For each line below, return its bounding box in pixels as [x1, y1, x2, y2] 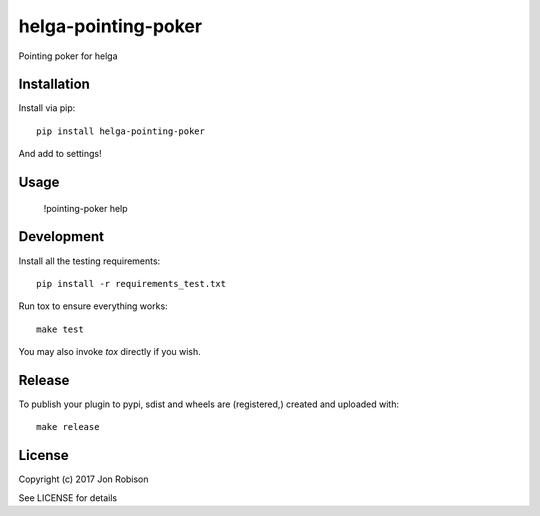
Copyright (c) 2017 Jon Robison [18, 473, 149, 485]
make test [36, 323, 84, 335]
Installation [18, 76, 90, 93]
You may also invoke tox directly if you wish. [18, 346, 202, 358]
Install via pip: [18, 102, 76, 114]
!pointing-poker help [43, 202, 129, 214]
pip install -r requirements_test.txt [36, 278, 227, 289]
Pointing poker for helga [18, 50, 119, 62]
